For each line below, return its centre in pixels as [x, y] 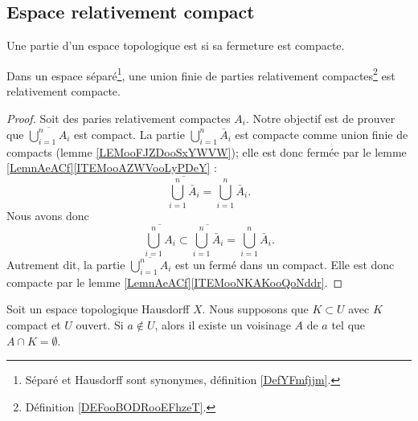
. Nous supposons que [255, 309]
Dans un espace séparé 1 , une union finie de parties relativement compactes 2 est [201, 74]
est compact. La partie [129, 134]
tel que [348, 324]
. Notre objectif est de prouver [321, 118]
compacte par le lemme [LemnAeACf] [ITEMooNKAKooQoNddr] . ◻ [175, 282]
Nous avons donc [48, 216]
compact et [34, 324]
